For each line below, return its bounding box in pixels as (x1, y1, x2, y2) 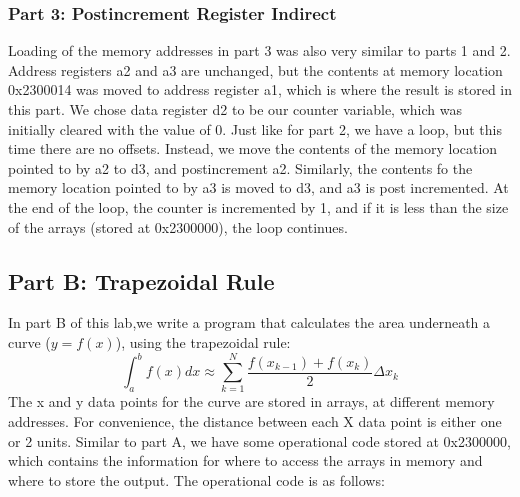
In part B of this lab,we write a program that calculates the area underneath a (8, 312, 491, 333)
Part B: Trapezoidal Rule (8, 265, 275, 296)
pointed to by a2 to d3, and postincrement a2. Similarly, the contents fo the (8, 157, 473, 178)
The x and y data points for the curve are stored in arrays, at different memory (8, 391, 495, 412)
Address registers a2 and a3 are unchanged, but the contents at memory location (8, 59, 503, 80)
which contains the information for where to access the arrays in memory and (8, 450, 483, 471)
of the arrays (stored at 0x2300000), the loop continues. (8, 216, 348, 237)
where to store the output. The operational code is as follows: (8, 469, 385, 490)
